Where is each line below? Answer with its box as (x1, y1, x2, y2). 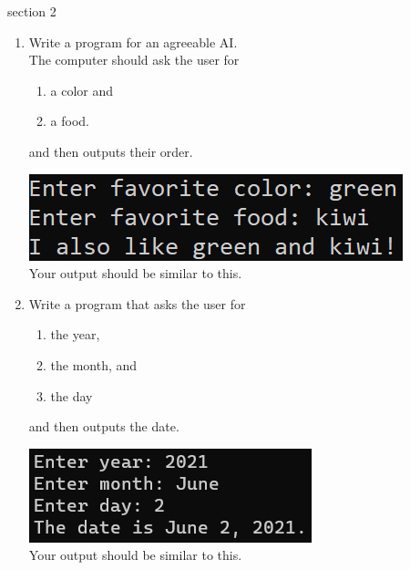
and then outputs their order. (28, 141, 193, 161)
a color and (50, 80, 114, 99)
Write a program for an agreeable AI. (28, 32, 238, 51)
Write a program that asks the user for (28, 294, 246, 313)
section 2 (7, 2, 56, 20)
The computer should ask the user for (28, 50, 240, 69)
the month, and (50, 355, 138, 374)
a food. (50, 111, 89, 130)
